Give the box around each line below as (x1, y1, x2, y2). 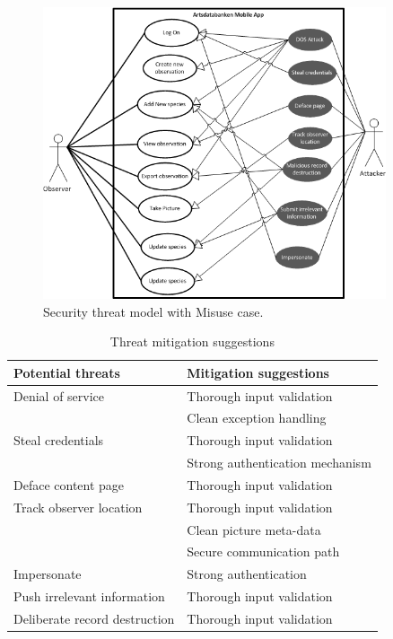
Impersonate (13, 565, 82, 583)
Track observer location (13, 497, 143, 516)
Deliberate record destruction (13, 608, 175, 627)
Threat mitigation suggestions (109, 332, 275, 351)
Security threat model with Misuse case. (43, 302, 264, 320)
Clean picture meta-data (187, 520, 321, 538)
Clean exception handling (187, 408, 327, 427)
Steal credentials (13, 431, 104, 450)
